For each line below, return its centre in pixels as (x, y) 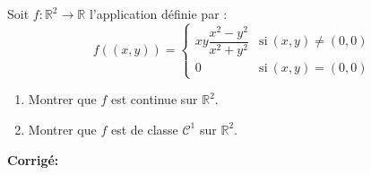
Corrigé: (33, 159)
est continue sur (154, 99)
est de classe (144, 129)
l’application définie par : (158, 13)
